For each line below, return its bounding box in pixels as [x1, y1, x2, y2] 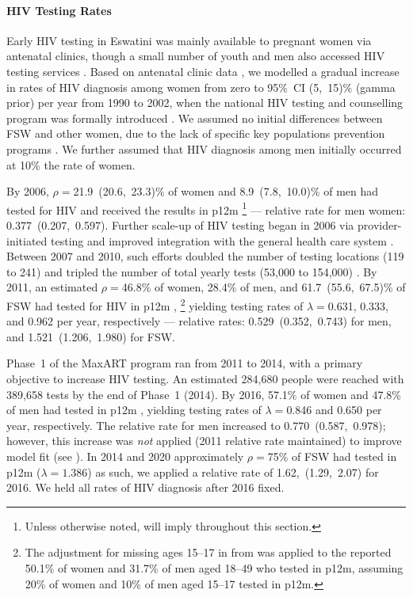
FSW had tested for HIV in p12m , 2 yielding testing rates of [6, 295, 304, 314]
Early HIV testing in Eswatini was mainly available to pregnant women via [6, 32, 372, 48]
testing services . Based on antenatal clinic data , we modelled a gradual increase [6, 63, 400, 79]
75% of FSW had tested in [267, 447, 397, 464]
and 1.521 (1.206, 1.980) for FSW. [6, 328, 175, 344]
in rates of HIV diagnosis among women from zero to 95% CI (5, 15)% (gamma [6, 78, 396, 95]
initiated [6, 232, 48, 249]
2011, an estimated [6, 279, 98, 295]
